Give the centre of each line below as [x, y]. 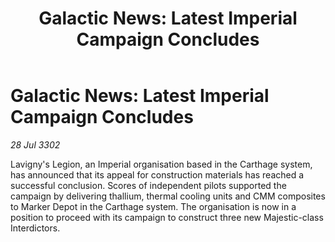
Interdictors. [35, 228]
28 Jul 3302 [35, 144]
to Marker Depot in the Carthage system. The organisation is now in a [153, 206]
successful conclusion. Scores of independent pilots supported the [148, 185]
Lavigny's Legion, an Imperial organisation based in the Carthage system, [161, 164]
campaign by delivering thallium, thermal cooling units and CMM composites [168, 196]
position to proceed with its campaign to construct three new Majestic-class [167, 217]
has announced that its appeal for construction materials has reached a [157, 174]
